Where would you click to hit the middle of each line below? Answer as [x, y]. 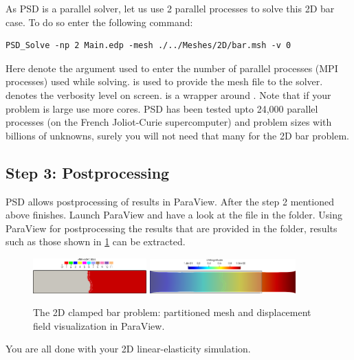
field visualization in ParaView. [99, 325]
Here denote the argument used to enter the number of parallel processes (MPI [172, 68]
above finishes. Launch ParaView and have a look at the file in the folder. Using [174, 215]
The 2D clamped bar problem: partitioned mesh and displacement [172, 312]
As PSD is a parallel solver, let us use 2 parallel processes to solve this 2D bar [170, 8]
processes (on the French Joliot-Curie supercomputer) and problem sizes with [169, 122]
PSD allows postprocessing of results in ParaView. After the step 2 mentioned [170, 201]
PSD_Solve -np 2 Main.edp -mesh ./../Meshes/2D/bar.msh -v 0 [148, 46]
